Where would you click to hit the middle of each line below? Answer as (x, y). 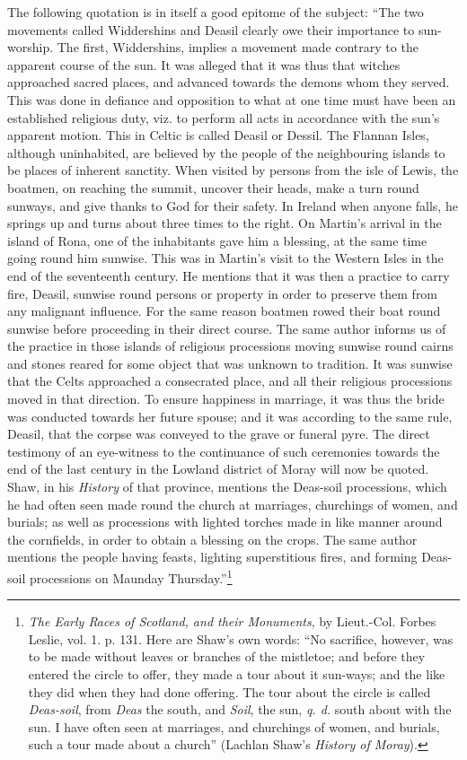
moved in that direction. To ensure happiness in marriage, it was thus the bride (226, 399)
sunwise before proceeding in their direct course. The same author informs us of (227, 328)
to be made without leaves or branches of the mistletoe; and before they (227, 656)
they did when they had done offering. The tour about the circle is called (229, 691)
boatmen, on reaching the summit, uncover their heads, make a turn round (213, 187)
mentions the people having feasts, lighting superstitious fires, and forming (212, 557)
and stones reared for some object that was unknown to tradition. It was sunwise (230, 363)
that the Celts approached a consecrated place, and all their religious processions (230, 381)
